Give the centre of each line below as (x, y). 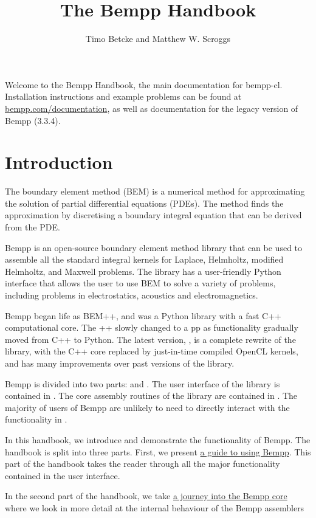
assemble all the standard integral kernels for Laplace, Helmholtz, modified (144, 259)
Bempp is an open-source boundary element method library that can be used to (154, 247)
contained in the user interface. (63, 475)
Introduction (59, 162)
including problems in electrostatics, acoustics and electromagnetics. (132, 295)
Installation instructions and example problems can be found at (123, 96)
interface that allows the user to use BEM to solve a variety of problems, (140, 283)
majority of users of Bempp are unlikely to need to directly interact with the (147, 407)
